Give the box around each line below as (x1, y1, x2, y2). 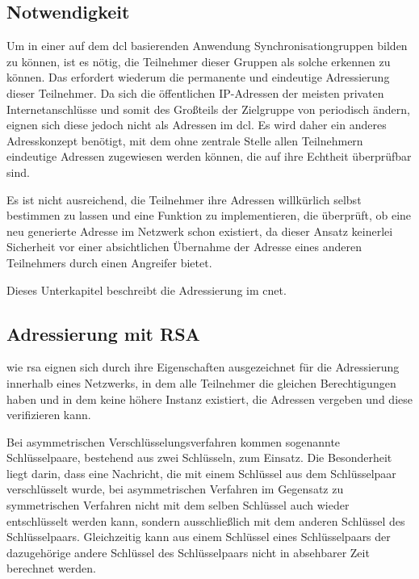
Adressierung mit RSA (6, 321, 200, 346)
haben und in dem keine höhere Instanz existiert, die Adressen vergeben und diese (6, 390, 413, 407)
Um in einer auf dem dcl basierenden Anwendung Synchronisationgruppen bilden (6, 37, 408, 54)
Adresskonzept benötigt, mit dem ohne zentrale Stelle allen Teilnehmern (6, 132, 363, 149)
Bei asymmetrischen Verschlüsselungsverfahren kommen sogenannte (6, 433, 341, 450)
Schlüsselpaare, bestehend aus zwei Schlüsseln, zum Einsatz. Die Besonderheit (6, 449, 392, 466)
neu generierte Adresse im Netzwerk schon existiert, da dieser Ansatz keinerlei (6, 222, 393, 239)
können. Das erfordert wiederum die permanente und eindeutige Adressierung (6, 69, 390, 86)
